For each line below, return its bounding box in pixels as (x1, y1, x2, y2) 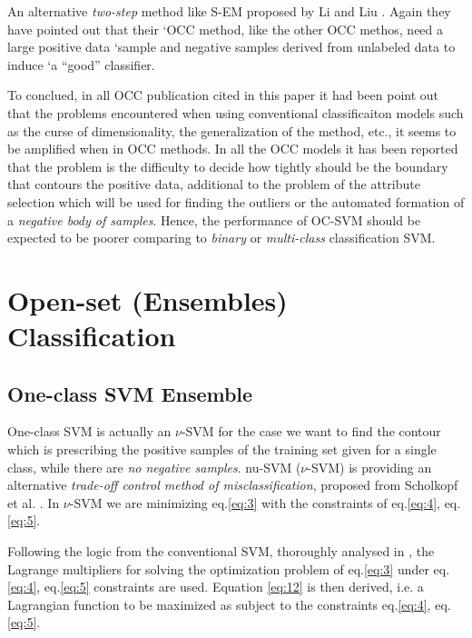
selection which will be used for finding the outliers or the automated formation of (7, 192, 465, 211)
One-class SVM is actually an (7, 422, 172, 441)
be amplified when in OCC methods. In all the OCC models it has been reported (7, 139, 458, 158)
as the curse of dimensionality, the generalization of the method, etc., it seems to (7, 121, 457, 140)
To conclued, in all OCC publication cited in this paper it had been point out (7, 85, 439, 105)
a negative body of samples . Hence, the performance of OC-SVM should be (7, 210, 421, 229)
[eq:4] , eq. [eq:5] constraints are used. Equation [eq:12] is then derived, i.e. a (7, 577, 424, 596)
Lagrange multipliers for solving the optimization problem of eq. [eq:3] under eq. (7, 559, 450, 578)
